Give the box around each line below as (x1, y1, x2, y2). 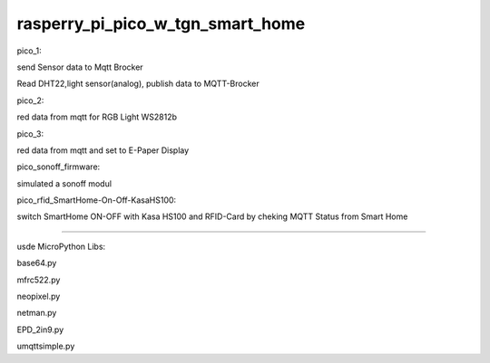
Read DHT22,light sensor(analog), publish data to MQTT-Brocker (16, 78, 260, 90)
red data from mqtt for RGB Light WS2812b (16, 111, 177, 122)
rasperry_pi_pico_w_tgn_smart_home (16, 14, 306, 33)
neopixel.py (16, 291, 61, 302)
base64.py (16, 258, 57, 269)
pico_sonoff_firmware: (16, 161, 101, 172)
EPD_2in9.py (16, 324, 64, 335)
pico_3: (16, 128, 44, 139)
